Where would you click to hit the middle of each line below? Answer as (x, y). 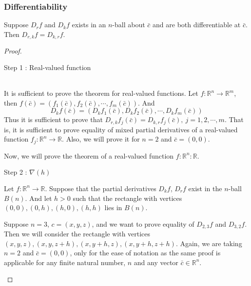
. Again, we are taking (209, 243)
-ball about (129, 25)
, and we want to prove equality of (143, 223)
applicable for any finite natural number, (65, 262)
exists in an (89, 25)
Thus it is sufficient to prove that (53, 119)
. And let (39, 198)
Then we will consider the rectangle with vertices (77, 234)
